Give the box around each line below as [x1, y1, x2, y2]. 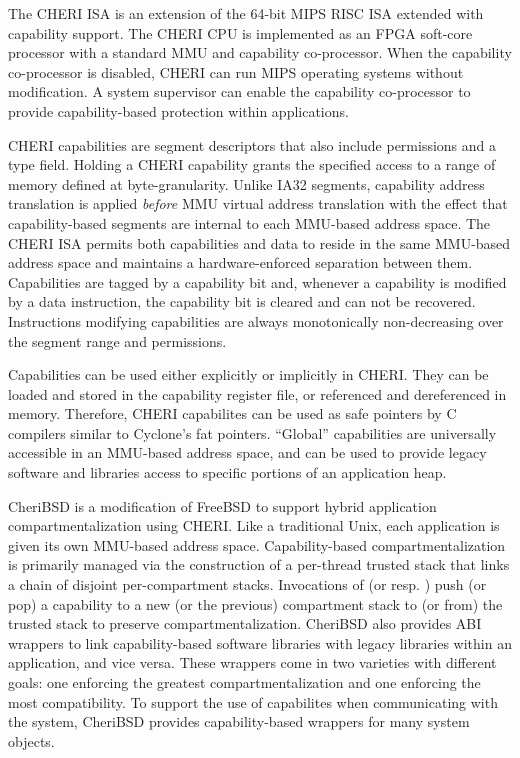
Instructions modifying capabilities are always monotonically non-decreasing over [8, 310, 504, 331]
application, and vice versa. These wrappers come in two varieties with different [8, 652, 497, 673]
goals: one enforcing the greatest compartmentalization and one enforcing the [8, 672, 481, 692]
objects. [8, 730, 55, 751]
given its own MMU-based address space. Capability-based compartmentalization [8, 534, 506, 555]
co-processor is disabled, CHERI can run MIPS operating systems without [8, 61, 464, 82]
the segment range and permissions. [8, 330, 227, 351]
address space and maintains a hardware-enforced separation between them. [8, 252, 473, 273]
